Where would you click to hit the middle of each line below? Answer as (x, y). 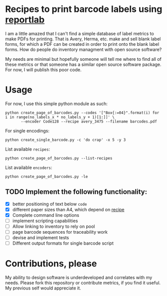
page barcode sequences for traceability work (60, 232)
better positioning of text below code (50, 204)
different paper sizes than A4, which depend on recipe (68, 209)
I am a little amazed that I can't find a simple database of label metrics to (80, 33)
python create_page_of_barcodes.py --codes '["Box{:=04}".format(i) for (82, 113)
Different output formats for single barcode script (63, 243)
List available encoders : (29, 167)
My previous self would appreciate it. (43, 288)
